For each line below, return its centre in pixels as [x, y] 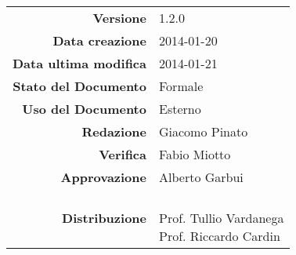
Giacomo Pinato [203, 131]
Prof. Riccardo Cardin [219, 236]
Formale [181, 86]
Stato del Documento [79, 86]
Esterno [180, 109]
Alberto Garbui [201, 177]
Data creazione [99, 40]
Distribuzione [104, 218]
